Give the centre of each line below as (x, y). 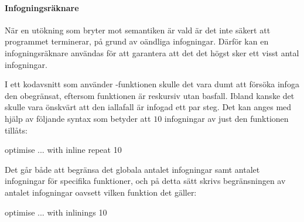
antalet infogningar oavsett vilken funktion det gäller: (101, 192)
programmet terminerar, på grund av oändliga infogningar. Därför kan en (137, 41)
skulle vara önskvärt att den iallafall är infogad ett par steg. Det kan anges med (148, 107)
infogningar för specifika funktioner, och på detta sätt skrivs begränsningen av (145, 181)
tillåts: (16, 130)
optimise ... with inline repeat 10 (63, 150)
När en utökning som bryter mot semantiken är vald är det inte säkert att (138, 30)
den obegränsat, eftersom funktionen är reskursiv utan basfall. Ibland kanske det (150, 95)
